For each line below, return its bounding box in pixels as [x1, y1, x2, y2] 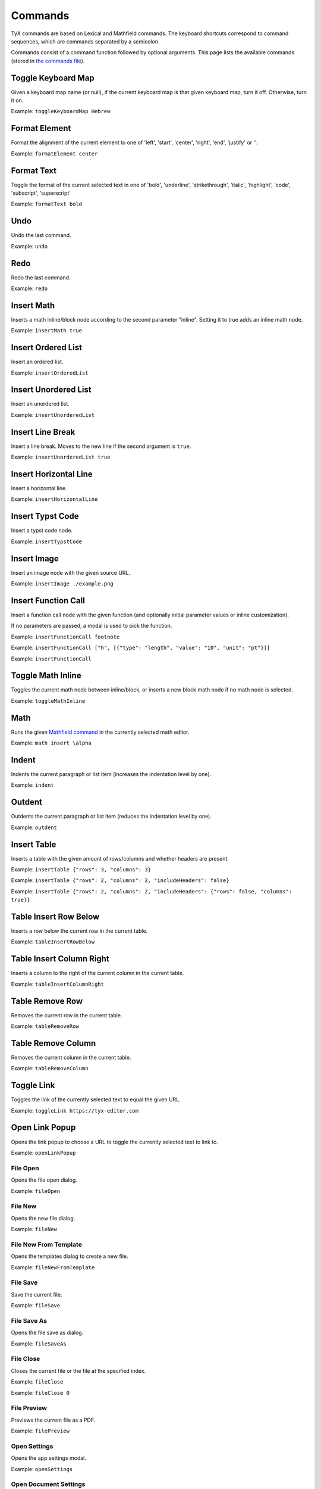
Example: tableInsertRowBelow [11, 938, 95, 945]
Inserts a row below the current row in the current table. [11, 927, 148, 934]
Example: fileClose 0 [11, 1389, 70, 1396]
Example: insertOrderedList [11, 369, 89, 376]
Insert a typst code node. [11, 527, 73, 534]
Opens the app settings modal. [11, 1454, 86, 1462]
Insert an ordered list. [11, 358, 64, 366]
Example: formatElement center [11, 149, 98, 157]
